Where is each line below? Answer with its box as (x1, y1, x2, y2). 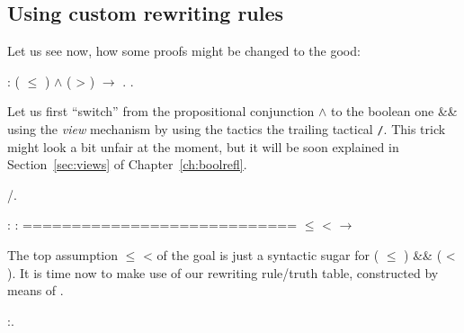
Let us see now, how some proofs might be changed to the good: (7, 41, 361, 60)
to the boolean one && (330, 102, 458, 121)
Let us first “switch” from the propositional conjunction (7, 102, 315, 121)
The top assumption (7, 246, 119, 265)
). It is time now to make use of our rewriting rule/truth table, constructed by (7, 263, 439, 282)
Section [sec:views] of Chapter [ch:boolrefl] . (7, 155, 247, 174)
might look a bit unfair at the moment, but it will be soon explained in (7, 137, 399, 156)
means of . (7, 281, 64, 300)
